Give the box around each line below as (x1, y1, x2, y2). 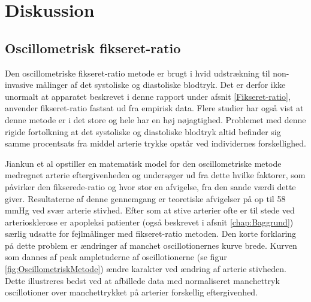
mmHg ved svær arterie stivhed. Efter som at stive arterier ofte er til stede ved (5, 204, 295, 216)
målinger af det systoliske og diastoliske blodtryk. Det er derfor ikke (36, 78, 286, 91)
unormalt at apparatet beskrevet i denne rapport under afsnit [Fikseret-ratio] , (5, 90, 291, 102)
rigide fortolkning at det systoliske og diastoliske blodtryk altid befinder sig (5, 125, 281, 138)
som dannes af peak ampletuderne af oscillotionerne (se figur (5, 251, 227, 263)
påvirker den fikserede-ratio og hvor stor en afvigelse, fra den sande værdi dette (5, 180, 296, 193)
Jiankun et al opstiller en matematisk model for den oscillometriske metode (5, 157, 282, 169)
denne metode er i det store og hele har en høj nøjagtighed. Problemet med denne (5, 113, 306, 126)
